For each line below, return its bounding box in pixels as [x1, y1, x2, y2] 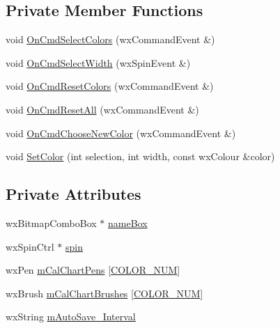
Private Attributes [6, 183, 141, 205]
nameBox [108, 215, 148, 230]
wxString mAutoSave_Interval [6, 309, 136, 324]
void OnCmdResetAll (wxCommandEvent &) [6, 102, 199, 116]
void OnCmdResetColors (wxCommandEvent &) [6, 79, 214, 93]
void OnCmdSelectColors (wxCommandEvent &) [6, 32, 215, 47]
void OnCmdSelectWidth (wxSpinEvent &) [6, 55, 191, 70]
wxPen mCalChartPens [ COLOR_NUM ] [6, 263, 180, 277]
